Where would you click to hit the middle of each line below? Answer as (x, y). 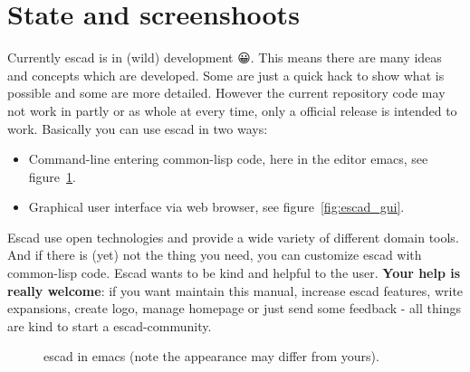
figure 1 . (52, 176)
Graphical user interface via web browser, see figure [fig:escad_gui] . (216, 207)
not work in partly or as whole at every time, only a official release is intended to (232, 110)
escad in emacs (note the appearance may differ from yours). (211, 356)
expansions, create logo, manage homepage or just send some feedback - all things (234, 308)
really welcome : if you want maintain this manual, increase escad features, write (235, 290)
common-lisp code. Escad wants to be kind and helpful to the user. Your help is (234, 273)
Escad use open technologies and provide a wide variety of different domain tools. (233, 237)
